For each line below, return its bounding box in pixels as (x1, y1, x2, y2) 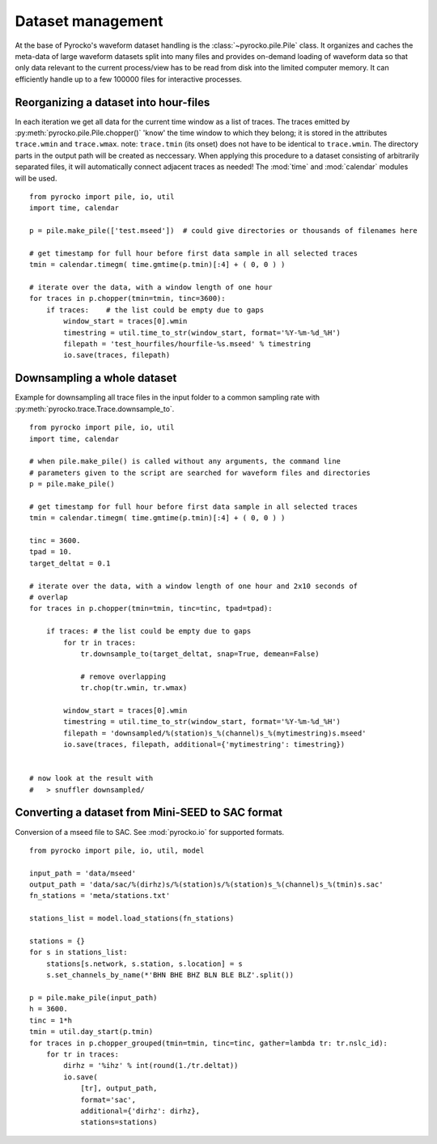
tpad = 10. (29, 547, 73, 557)
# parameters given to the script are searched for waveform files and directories (29, 468, 371, 477)
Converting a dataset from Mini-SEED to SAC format (15, 806, 283, 820)
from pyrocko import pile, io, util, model (29, 845, 205, 855)
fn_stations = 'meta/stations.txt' (29, 891, 171, 900)
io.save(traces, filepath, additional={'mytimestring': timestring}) (63, 740, 346, 749)
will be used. (15, 173, 57, 183)
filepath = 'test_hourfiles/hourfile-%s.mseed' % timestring (63, 340, 312, 349)
